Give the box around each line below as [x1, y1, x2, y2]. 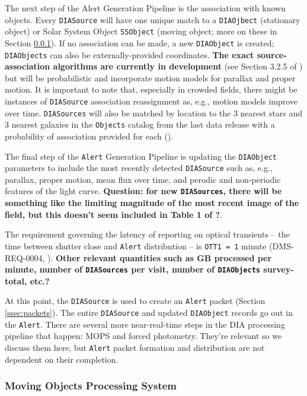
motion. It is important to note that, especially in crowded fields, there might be [5, 83, 298, 96]
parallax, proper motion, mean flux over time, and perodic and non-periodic [5, 173, 281, 185]
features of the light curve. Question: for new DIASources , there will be [5, 185, 282, 197]
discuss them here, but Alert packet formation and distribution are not [5, 341, 265, 353]
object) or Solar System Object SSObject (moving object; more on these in [5, 25, 277, 37]
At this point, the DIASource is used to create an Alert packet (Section [5, 294, 266, 307]
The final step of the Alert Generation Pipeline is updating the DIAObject [5, 150, 277, 162]
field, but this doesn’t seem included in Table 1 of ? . [5, 208, 223, 220]
